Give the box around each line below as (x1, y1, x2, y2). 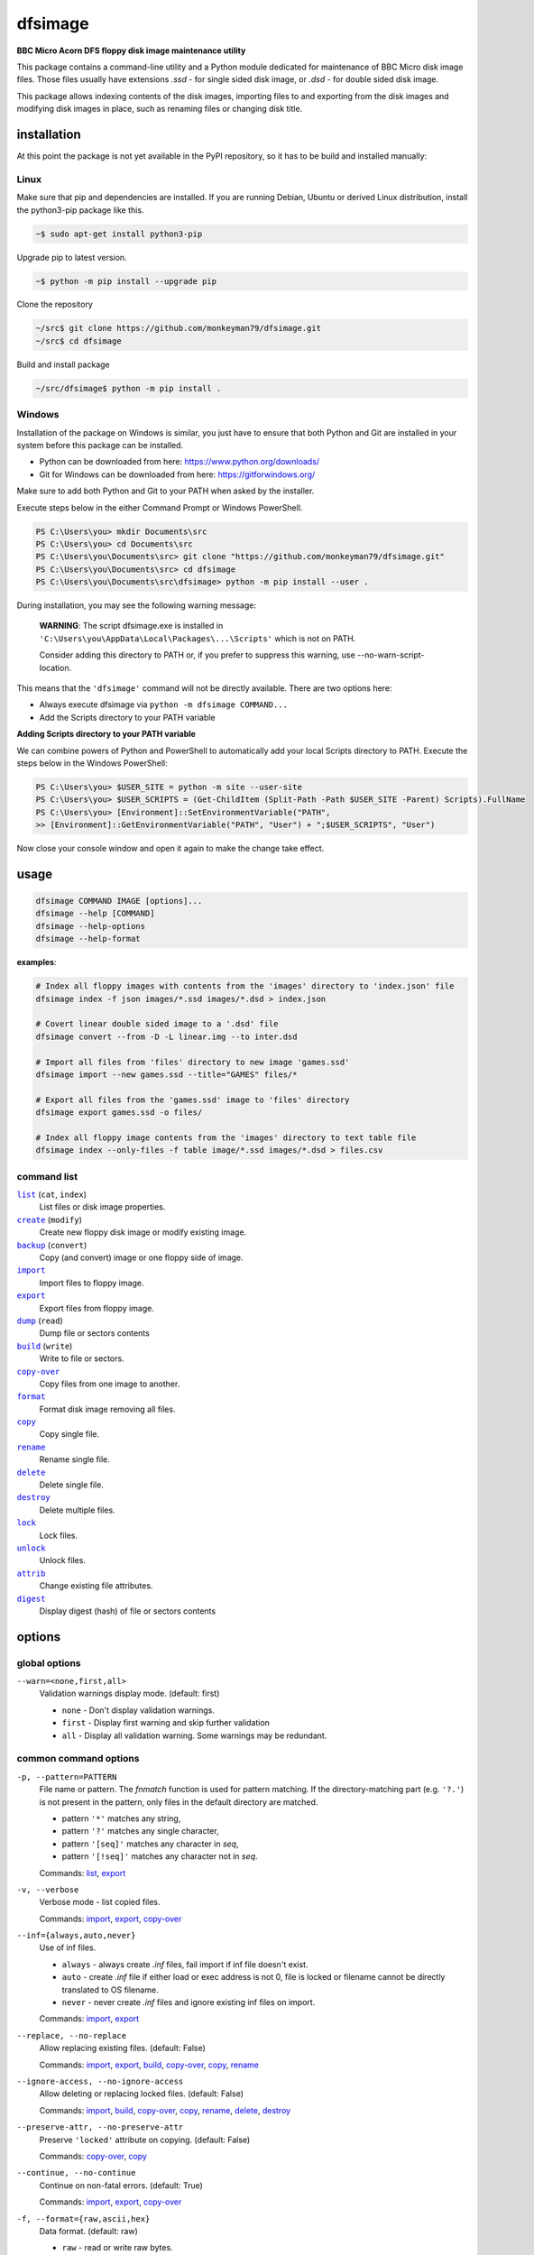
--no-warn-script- (356, 649, 425, 660)
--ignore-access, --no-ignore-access (16, 2076, 184, 2086)
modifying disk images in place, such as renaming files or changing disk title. (16, 104, 303, 115)
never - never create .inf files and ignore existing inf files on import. (61, 1997, 316, 2008)
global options (16, 1656, 81, 1669)
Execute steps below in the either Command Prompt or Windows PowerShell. (16, 502, 303, 513)
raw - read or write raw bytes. (61, 2242, 173, 2253)
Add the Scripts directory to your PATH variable (39, 712, 216, 723)
